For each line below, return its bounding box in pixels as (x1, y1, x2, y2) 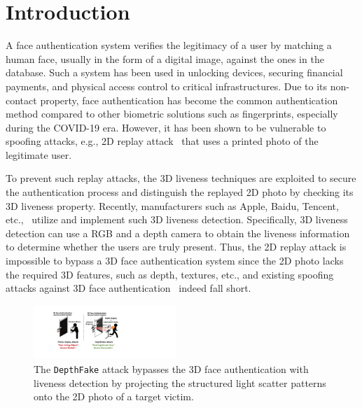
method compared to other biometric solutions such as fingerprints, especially (6, 106, 338, 121)
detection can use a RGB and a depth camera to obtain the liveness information (6, 225, 350, 240)
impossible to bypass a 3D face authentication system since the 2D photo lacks (6, 253, 344, 268)
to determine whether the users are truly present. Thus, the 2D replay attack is (6, 239, 347, 254)
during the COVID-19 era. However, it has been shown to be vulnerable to (6, 120, 326, 134)
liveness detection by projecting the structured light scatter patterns (34, 375, 326, 390)
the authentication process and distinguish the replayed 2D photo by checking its (6, 185, 354, 199)
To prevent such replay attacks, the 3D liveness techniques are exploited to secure (6, 171, 356, 185)
